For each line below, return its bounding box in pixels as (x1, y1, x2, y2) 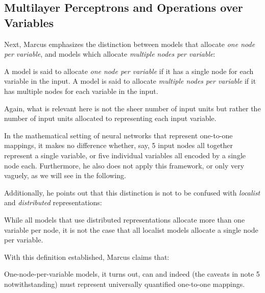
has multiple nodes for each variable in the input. (4, 85, 158, 96)
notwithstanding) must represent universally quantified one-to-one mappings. (4, 278, 245, 289)
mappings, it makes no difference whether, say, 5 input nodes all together (4, 140, 233, 151)
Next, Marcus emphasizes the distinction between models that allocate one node (4, 38, 255, 49)
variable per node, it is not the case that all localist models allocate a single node (4, 224, 258, 235)
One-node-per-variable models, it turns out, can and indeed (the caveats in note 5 (4, 268, 260, 279)
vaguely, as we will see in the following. (4, 170, 126, 181)
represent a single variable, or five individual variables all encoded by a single (4, 150, 246, 160)
